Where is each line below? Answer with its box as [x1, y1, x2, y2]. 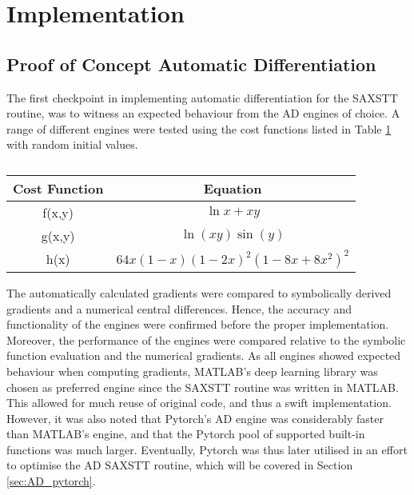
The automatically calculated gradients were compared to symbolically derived [6, 284, 392, 301]
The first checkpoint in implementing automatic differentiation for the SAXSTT [6, 89, 398, 106]
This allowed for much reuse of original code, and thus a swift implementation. [6, 394, 392, 411]
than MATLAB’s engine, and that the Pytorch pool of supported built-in [6, 425, 365, 442]
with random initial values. [6, 136, 138, 153]
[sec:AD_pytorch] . [6, 473, 96, 489]
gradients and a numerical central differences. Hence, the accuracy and [6, 300, 352, 317]
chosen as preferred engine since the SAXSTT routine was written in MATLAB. [6, 378, 399, 395]
